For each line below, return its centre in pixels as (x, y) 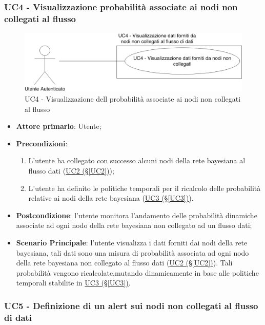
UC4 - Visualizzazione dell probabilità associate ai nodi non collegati (133, 99)
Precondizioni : (42, 143)
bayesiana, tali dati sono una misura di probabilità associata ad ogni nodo (132, 252)
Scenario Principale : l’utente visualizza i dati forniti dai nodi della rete (132, 242)
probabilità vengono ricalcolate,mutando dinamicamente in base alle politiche (137, 272)
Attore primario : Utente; (59, 126)
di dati (18, 317)
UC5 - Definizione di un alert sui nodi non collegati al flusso (131, 305)
